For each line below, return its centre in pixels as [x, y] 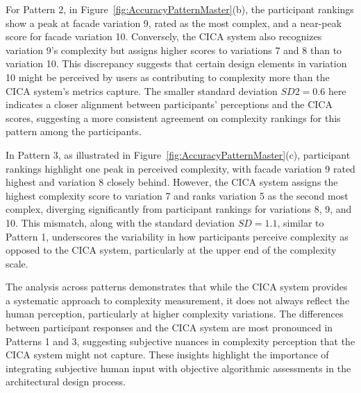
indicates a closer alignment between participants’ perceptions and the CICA [169, 104]
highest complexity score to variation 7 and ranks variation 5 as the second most [177, 195]
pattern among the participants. [74, 131]
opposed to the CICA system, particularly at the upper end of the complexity [171, 250]
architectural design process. [66, 382]
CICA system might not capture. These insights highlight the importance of [167, 355]
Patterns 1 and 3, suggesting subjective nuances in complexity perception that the [180, 341]
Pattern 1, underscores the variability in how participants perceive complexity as [177, 236]
